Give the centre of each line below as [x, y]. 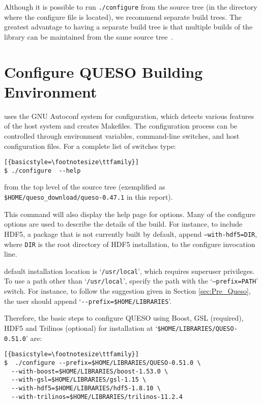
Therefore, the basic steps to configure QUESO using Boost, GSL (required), [124, 318]
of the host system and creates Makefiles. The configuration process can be [121, 126]
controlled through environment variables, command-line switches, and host [122, 135]
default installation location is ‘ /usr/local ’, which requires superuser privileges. [129, 271]
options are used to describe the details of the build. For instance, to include [123, 224]
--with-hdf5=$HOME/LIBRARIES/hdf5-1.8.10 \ [86, 388]
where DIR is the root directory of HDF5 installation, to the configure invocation [130, 244]
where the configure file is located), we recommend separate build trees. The [123, 17]
